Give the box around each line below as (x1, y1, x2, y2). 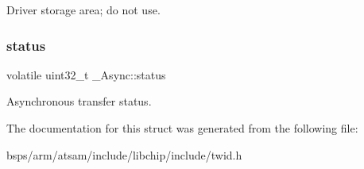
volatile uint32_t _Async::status (6, 66, 166, 83)
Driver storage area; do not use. (6, 2, 161, 17)
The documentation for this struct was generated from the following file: (6, 120, 358, 136)
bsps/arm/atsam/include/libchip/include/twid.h (6, 146, 242, 163)
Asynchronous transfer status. (6, 93, 152, 109)
